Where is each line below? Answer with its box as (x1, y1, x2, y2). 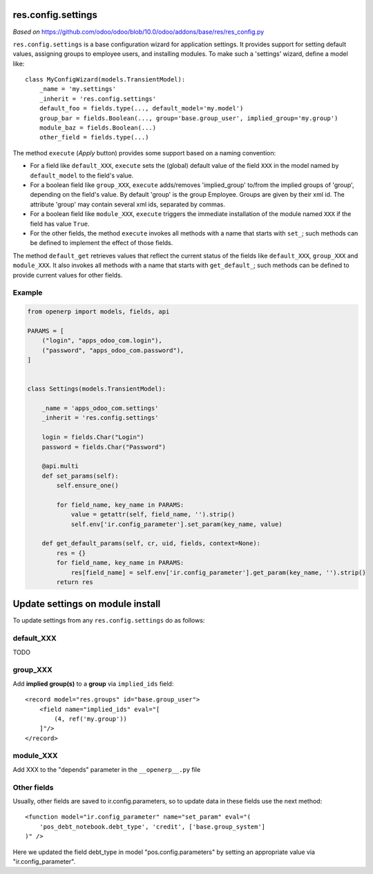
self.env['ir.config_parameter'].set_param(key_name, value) (70, 520, 283, 528)
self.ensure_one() (56, 482, 119, 489)
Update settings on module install (12, 598, 161, 610)
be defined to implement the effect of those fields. (30, 239, 173, 247)
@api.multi (41, 463, 79, 470)
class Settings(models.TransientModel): (27, 385, 166, 393)
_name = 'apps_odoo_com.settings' (41, 404, 159, 412)
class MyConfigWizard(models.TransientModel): (25, 76, 186, 84)
